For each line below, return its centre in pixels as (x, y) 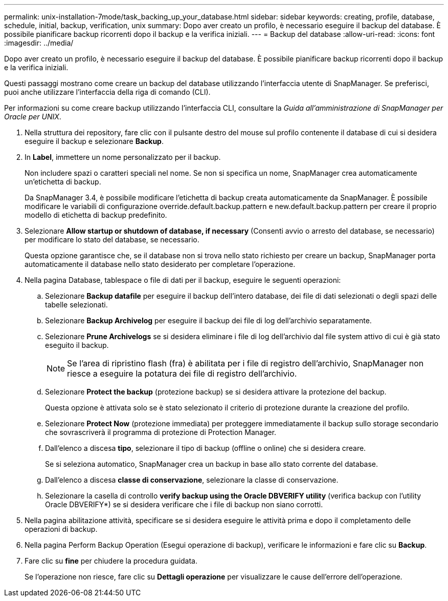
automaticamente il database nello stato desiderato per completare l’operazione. (160, 264)
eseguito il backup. (77, 345)
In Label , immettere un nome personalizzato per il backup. (123, 157)
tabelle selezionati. (76, 305)
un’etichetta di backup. (63, 182)
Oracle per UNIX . (33, 117)
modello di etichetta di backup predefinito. (96, 215)
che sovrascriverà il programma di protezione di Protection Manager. (161, 432)
